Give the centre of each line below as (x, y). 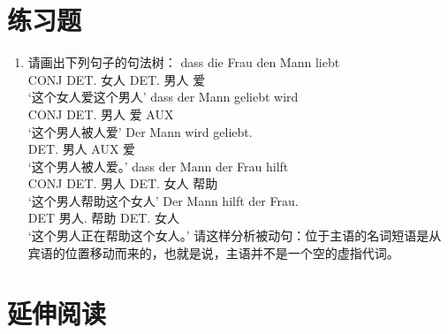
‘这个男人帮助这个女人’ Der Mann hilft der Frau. (163, 200)
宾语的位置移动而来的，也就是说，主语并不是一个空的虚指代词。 (213, 252)
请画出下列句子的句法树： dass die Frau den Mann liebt (184, 62)
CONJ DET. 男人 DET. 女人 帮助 (123, 183)
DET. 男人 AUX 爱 (82, 149)
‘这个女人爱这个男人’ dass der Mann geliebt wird (163, 97)
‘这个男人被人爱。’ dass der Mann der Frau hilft (158, 166)
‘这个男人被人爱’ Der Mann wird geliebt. (140, 131)
